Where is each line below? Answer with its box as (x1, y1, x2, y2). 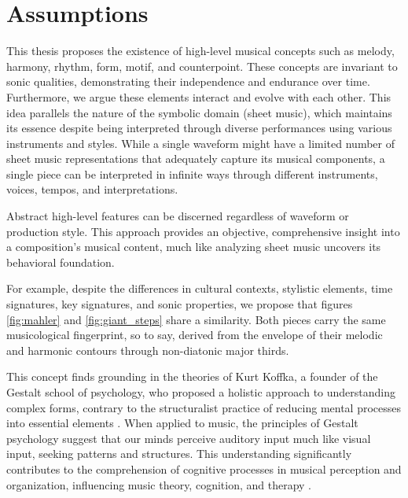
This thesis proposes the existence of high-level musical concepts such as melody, (6, 42, 395, 59)
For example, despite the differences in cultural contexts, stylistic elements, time (6, 280, 393, 297)
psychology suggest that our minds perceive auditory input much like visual (6, 430, 371, 446)
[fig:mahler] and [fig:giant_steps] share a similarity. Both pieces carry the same (6, 311, 386, 327)
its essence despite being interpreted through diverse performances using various (6, 120, 392, 136)
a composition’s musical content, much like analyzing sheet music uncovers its (6, 238, 381, 255)
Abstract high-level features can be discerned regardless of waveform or (6, 208, 349, 224)
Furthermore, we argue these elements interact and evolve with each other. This (6, 88, 391, 105)
